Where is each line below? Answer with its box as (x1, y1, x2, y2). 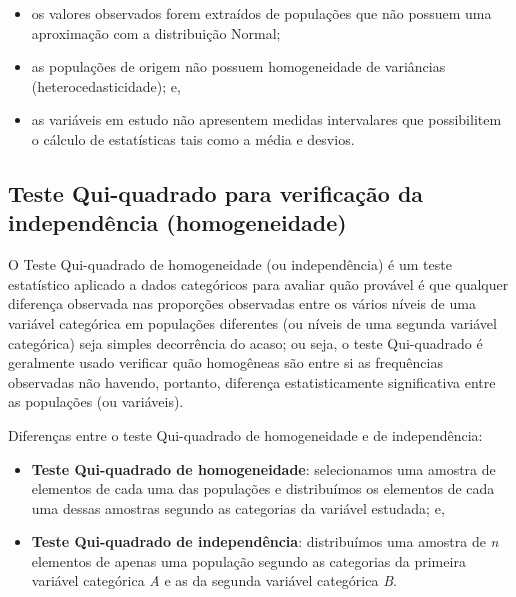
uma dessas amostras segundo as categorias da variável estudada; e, (31, 497, 445, 518)
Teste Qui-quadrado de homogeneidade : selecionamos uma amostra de (31, 458, 496, 479)
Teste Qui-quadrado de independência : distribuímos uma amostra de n (31, 531, 499, 552)
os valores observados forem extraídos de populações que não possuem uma (31, 3, 492, 23)
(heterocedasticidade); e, (31, 75, 181, 96)
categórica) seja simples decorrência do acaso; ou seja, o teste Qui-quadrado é (8, 332, 483, 353)
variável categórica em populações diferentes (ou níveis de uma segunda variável (8, 312, 497, 333)
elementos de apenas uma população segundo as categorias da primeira (31, 550, 466, 571)
